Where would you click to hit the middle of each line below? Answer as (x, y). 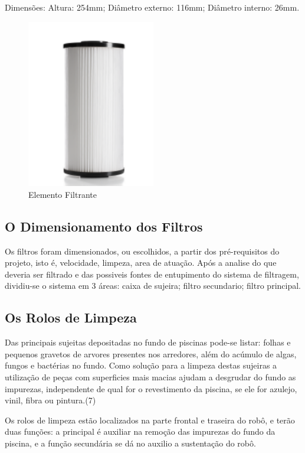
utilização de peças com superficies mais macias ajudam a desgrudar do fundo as (150, 377)
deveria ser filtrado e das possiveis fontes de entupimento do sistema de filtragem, (152, 274)
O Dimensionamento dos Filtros (104, 226)
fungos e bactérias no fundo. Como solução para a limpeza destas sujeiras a (141, 365)
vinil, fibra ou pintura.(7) (50, 400)
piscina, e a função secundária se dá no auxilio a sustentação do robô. (130, 443)
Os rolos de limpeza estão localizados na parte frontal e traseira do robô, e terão (150, 420)
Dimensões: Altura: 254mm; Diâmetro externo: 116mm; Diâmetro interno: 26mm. (152, 7)
